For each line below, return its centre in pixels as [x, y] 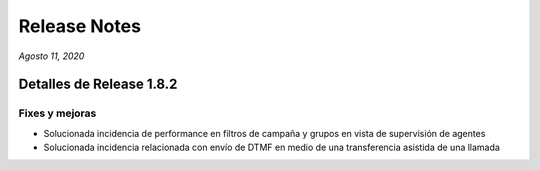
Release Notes [80, 26]
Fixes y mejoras [57, 113]
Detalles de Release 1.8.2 [98, 84]
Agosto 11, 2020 [51, 56]
